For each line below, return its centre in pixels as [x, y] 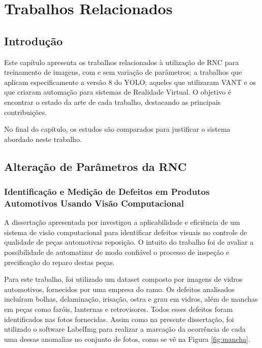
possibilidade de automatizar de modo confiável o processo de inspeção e [117, 252]
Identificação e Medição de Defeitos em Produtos [107, 192]
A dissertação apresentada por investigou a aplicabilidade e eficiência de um [122, 222]
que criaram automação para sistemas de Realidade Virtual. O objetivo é [118, 92]
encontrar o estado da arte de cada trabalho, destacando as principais [112, 101]
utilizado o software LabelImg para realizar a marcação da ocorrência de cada [125, 329]
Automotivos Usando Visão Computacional [94, 203]
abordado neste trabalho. [43, 139]
